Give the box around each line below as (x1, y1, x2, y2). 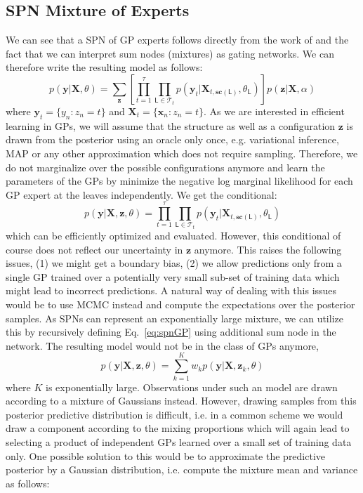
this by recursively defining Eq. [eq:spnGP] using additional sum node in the (6, 324, 336, 339)
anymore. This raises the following (194, 242, 342, 256)
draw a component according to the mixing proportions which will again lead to (6, 421, 350, 435)
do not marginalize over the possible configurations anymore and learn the (6, 159, 325, 174)
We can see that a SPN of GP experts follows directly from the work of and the (6, 32, 349, 47)
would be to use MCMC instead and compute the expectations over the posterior (6, 297, 355, 312)
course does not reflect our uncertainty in (6, 242, 183, 256)
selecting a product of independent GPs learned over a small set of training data (6, 434, 352, 449)
